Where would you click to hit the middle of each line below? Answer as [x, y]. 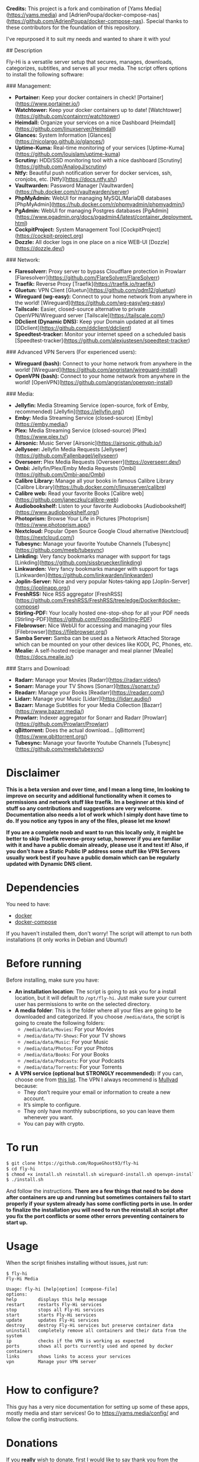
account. [34, 1098]
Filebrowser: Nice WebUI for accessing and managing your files [93, 625]
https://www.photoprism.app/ [53, 525]
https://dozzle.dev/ [40, 248]
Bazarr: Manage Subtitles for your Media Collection [78, 705]
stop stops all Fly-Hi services [55, 1310]
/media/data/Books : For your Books [66, 1054]
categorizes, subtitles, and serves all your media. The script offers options [97, 68]
